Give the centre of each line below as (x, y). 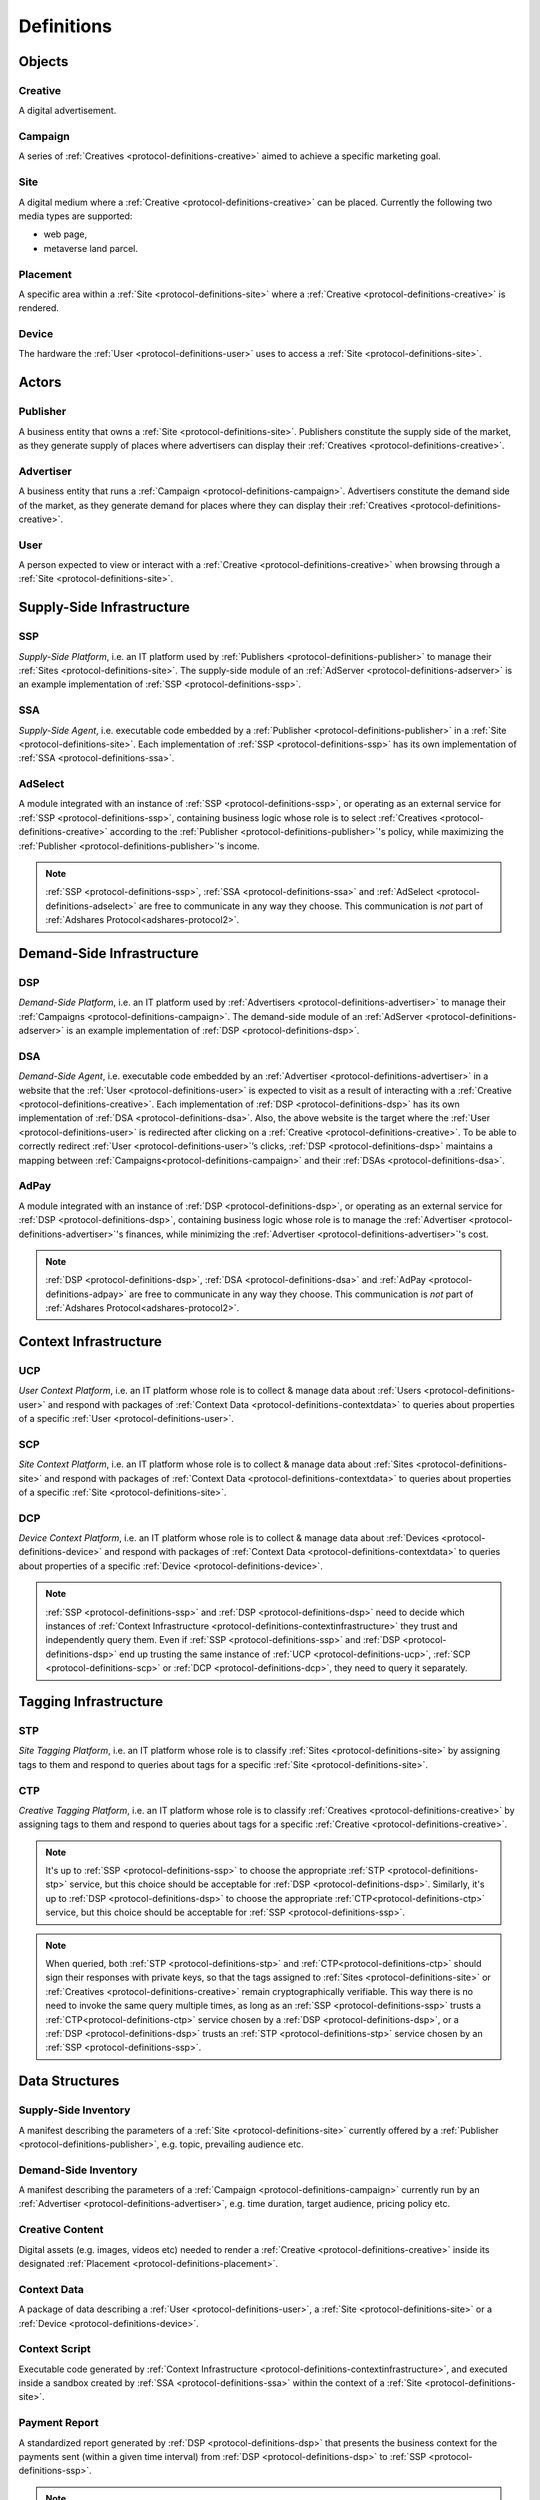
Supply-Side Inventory (74, 2110)
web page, (65, 234)
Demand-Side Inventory (78, 2170)
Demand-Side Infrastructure (108, 953)
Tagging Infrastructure (91, 1701)
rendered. (39, 308)
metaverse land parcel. (91, 248)
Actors (40, 382)
